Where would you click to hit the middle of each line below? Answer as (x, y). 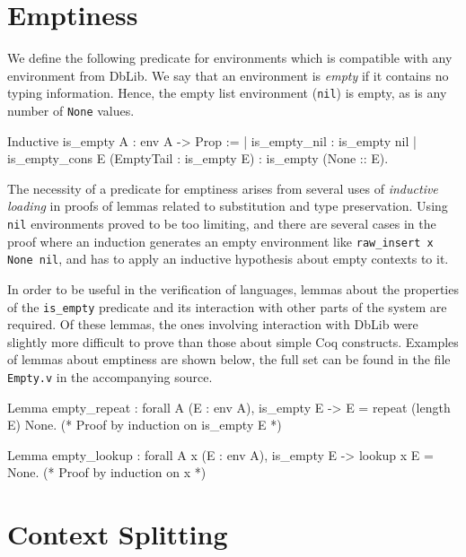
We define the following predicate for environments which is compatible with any (230, 58)
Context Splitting (118, 534)
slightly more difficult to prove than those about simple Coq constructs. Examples (233, 341)
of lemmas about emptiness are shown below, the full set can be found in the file (229, 359)
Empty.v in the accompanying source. (110, 377)
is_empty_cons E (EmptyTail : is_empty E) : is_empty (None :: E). (198, 158)
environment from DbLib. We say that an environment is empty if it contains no (228, 75)
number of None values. (71, 110)
